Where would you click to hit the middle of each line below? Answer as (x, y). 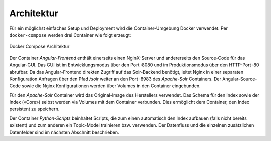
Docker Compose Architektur (39, 46)
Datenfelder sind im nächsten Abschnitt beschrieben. (64, 132)
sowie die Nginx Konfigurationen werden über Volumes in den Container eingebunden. (111, 86)
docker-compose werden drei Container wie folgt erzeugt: (70, 35)
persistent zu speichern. (34, 109)
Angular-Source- (240, 79)
